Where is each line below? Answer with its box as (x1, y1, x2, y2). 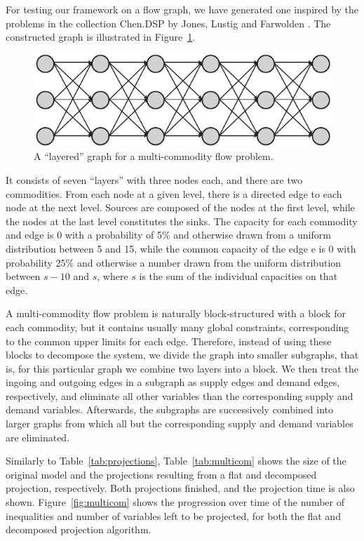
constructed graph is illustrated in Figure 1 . (6, 29, 196, 44)
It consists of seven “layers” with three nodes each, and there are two (6, 172, 303, 187)
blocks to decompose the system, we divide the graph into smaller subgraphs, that (6, 347, 359, 362)
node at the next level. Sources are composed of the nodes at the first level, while (6, 200, 355, 215)
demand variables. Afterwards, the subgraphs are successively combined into (6, 402, 333, 417)
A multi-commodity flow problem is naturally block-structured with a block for (6, 306, 346, 321)
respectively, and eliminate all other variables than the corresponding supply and (6, 388, 353, 403)
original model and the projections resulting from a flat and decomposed (6, 467, 317, 481)
